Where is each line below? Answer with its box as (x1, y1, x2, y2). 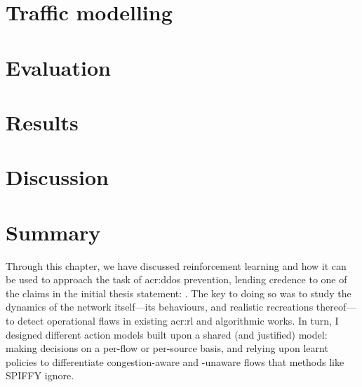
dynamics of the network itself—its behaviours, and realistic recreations (6, 299, 314, 314)
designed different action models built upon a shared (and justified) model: (6, 327, 328, 341)
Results (6, 107, 79, 136)
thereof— (316, 299, 356, 314)
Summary (6, 217, 101, 246)
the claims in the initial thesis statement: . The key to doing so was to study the (6, 285, 351, 300)
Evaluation (6, 53, 111, 81)
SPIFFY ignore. (6, 368, 74, 383)
